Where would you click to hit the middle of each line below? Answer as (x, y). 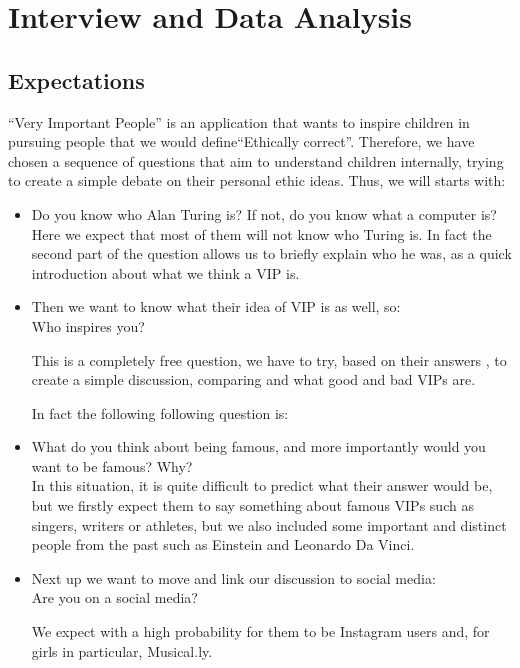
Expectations (76, 79)
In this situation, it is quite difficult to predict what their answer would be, (262, 485)
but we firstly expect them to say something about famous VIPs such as (252, 505)
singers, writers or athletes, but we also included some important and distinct (269, 524)
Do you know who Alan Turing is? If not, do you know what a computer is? (264, 213)
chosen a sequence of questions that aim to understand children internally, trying (256, 160)
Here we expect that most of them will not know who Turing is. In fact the (261, 233)
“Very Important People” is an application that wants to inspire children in (239, 121)
